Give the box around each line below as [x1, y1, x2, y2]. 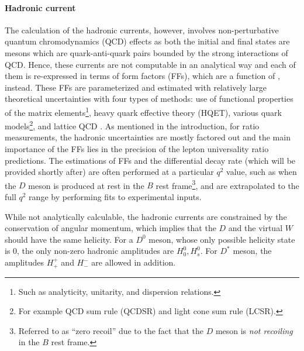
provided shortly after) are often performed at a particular [5, 166, 214, 178]
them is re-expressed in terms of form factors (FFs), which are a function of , [5, 70, 280, 82]
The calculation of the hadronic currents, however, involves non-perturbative [5, 23, 279, 36]
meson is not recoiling [215, 324, 293, 336]
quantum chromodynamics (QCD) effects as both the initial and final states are [5, 35, 290, 47]
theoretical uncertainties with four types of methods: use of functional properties [5, 92, 293, 105]
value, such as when [226, 166, 297, 178]
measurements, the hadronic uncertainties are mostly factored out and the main [5, 131, 291, 143]
